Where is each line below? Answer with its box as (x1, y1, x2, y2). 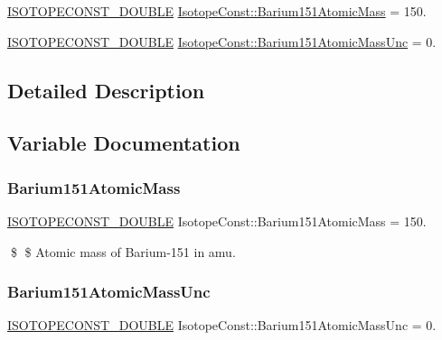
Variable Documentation (7, 129, 240, 157)
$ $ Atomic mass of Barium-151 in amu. (10, 242, 236, 261)
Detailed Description (7, 76, 205, 104)
